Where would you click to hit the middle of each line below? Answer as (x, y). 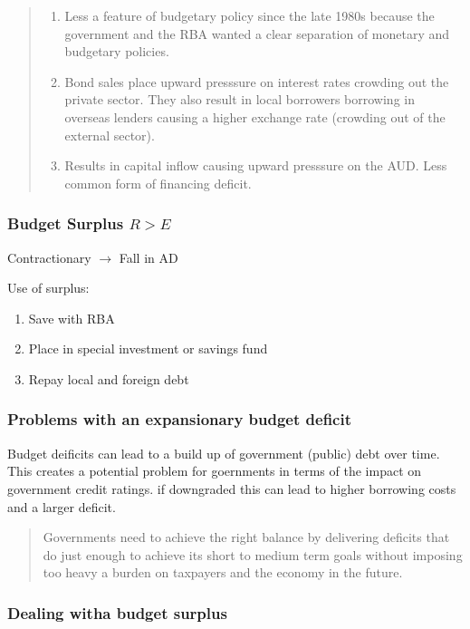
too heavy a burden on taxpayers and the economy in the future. (223, 572)
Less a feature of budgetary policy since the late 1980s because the (249, 15)
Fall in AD (149, 257)
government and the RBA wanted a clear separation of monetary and (257, 33)
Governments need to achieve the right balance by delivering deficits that (246, 537)
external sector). (110, 135)
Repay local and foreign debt (109, 378)
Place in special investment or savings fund (148, 348)
